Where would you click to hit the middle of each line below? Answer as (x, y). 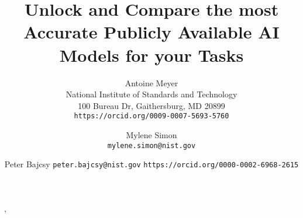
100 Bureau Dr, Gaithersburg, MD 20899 (151, 105)
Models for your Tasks (151, 54)
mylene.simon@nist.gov (151, 145)
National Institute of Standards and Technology (151, 94)
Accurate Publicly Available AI (151, 32)
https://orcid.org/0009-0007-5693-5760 (151, 116)
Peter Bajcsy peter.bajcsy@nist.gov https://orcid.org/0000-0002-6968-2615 (151, 164)
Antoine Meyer (151, 82)
